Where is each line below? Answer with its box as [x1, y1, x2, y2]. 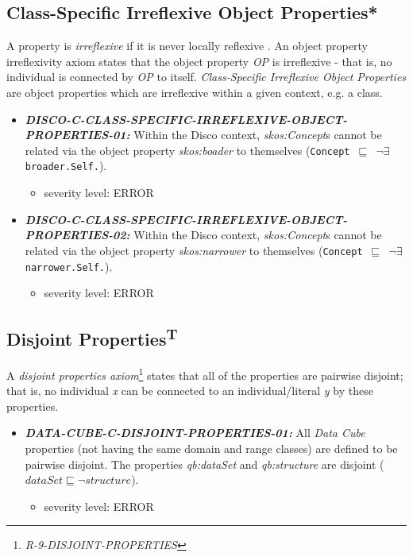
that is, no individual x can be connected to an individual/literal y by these [6, 382, 373, 399]
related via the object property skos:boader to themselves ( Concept [25, 141, 350, 158]
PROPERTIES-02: [25, 226, 130, 243]
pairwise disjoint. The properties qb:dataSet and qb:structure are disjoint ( [25, 455, 384, 472]
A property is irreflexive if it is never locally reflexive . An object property [6, 37, 368, 54]
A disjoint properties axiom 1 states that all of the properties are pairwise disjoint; [6, 364, 403, 383]
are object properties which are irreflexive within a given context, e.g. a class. [6, 83, 383, 100]
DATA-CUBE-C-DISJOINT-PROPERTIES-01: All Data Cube [25, 424, 365, 441]
